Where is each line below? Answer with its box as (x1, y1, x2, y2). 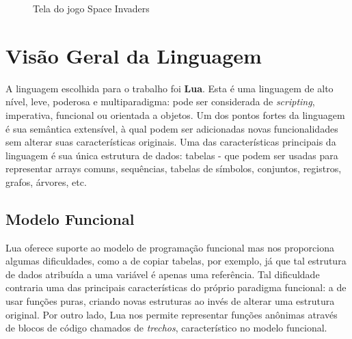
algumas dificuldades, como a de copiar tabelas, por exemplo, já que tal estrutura (5, 254, 347, 268)
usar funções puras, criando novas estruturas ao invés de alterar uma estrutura (5, 294, 335, 308)
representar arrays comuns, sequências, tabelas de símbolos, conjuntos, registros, (5, 161, 342, 176)
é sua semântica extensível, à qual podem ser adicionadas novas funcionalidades (5, 121, 338, 135)
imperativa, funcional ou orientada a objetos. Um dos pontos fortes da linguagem (5, 107, 345, 122)
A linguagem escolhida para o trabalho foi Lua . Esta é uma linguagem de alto (5, 81, 334, 95)
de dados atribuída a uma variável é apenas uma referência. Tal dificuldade (5, 267, 320, 281)
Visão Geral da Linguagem (5, 41, 262, 69)
